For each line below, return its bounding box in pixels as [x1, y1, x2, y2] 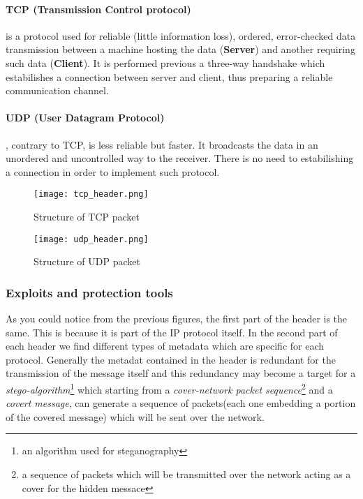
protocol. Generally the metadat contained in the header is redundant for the [6, 352, 336, 366]
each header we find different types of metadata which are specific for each [6, 338, 325, 353]
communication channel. [6, 83, 109, 98]
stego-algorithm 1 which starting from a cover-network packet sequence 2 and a [6, 380, 333, 396]
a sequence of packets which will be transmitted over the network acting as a [22, 467, 351, 482]
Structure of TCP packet [34, 209, 140, 223]
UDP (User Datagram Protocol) [6, 110, 165, 125]
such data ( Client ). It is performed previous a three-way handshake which [6, 55, 325, 70]
